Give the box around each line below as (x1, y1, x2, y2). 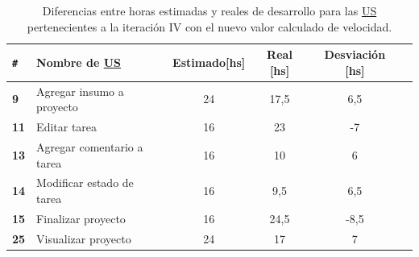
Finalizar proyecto (36, 209, 126, 226)
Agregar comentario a (36, 138, 143, 155)
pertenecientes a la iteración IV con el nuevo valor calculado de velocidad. (27, 18, 392, 35)
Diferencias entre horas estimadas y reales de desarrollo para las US (42, 2, 377, 19)
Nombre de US (36, 53, 122, 70)
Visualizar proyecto (36, 230, 131, 247)
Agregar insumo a (36, 82, 124, 99)
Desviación (324, 46, 386, 63)
